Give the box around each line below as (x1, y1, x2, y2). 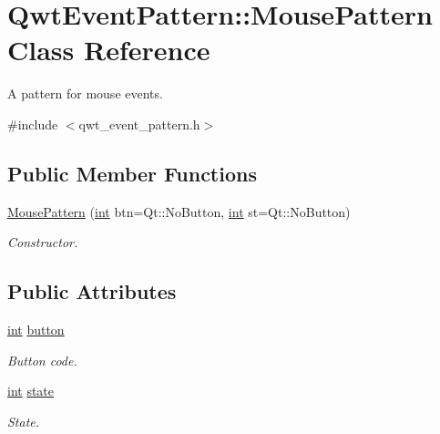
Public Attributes (7, 277, 177, 305)
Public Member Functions (7, 159, 257, 187)
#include (7, 114, 58, 133)
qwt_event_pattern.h (78, 114, 200, 133)
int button (7, 320, 65, 339)
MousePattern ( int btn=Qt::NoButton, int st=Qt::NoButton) (7, 201, 351, 221)
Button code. (7, 350, 77, 369)
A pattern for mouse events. (7, 84, 163, 103)
